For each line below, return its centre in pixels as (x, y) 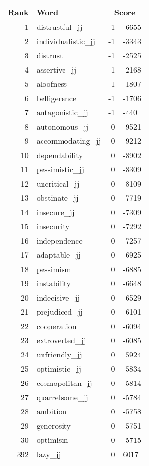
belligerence (56, 98)
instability (54, 283)
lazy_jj (49, 454)
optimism (52, 440)
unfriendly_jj (59, 354)
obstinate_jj (57, 198)
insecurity (53, 226)
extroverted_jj (61, 340)
